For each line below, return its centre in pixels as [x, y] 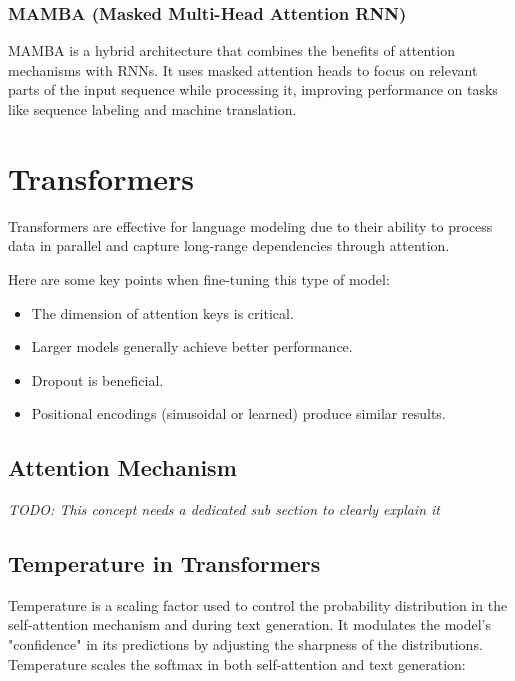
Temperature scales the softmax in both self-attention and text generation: [237, 663]
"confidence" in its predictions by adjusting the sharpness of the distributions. [245, 644]
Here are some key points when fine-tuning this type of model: [199, 278]
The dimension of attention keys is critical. [162, 312]
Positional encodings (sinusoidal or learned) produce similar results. [238, 413]
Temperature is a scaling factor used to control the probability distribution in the [258, 604]
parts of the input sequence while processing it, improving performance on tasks [253, 89]
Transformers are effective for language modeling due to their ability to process [250, 225]
